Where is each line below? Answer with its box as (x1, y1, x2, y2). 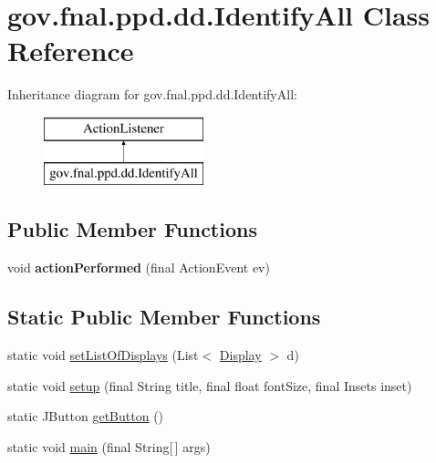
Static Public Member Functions (7, 303, 321, 331)
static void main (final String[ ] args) (7, 437, 211, 456)
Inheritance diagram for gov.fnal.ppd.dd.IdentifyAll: (7, 85, 297, 104)
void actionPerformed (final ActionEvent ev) (7, 258, 270, 277)
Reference (7, 32, 134, 69)
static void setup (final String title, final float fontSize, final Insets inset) (7, 376, 412, 395)
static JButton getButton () (7, 406, 164, 426)
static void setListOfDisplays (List (7, 345, 199, 365)
